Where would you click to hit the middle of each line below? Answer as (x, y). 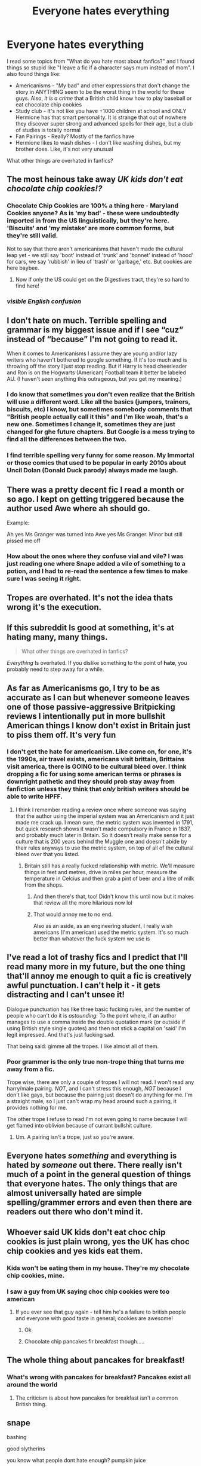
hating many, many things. (57, 637)
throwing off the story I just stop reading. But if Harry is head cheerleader (97, 366)
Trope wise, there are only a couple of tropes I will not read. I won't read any (101, 1082)
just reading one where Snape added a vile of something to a (96, 563)
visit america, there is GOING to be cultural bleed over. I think (97, 766)
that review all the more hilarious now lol (83, 902)
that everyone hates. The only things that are (92, 1184)
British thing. (31, 1404)
